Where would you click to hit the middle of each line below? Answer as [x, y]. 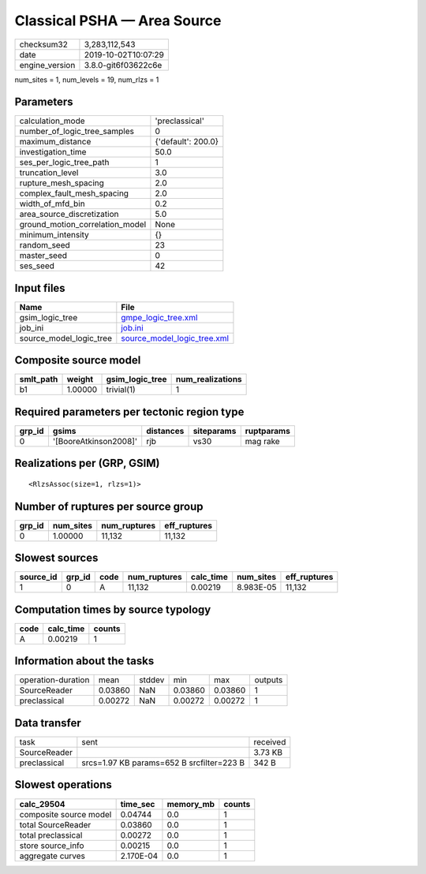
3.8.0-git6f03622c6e [123, 65]
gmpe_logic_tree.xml [159, 317]
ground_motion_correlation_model [83, 225]
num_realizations [209, 379]
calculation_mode [52, 121]
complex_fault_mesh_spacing [74, 193]
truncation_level [49, 173]
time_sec [138, 804]
